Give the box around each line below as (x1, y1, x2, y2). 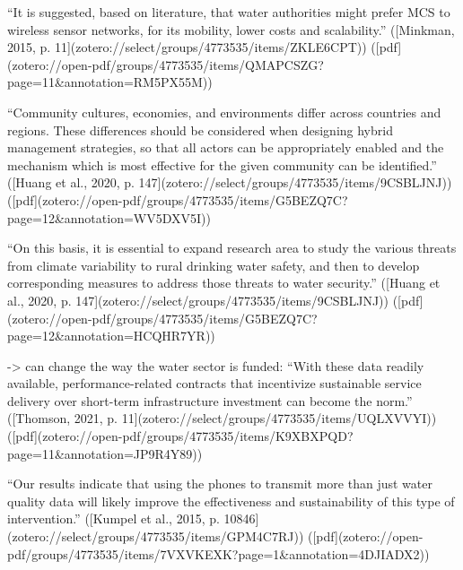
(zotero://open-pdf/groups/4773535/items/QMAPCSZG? (7, 55, 324, 73)
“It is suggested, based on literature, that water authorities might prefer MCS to (7, 3, 450, 21)
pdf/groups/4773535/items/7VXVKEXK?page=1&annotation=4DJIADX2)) (7, 544, 430, 563)
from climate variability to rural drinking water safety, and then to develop (7, 255, 420, 274)
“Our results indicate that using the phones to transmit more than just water (7, 474, 432, 493)
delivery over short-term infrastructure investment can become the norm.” (7, 391, 413, 410)
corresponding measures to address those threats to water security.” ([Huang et (7, 273, 441, 292)
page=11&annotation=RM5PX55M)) (7, 73, 213, 91)
